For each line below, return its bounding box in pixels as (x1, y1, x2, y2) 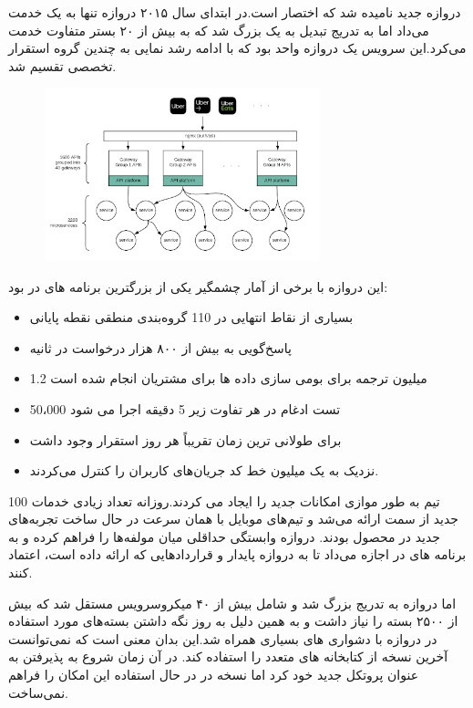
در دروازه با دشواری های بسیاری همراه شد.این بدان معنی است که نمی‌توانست (8, 629, 437, 648)
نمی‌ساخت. (8, 682, 68, 702)
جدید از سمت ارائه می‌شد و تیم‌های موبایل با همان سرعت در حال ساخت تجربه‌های (8, 509, 459, 528)
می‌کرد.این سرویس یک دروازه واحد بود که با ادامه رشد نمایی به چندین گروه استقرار (8, 38, 467, 57)
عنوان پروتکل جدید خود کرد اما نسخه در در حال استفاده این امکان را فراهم (8, 665, 419, 684)
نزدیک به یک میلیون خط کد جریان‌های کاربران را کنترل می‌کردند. (29, 461, 379, 480)
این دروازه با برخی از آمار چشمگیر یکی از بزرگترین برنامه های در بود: (8, 276, 388, 296)
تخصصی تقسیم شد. (8, 56, 117, 75)
